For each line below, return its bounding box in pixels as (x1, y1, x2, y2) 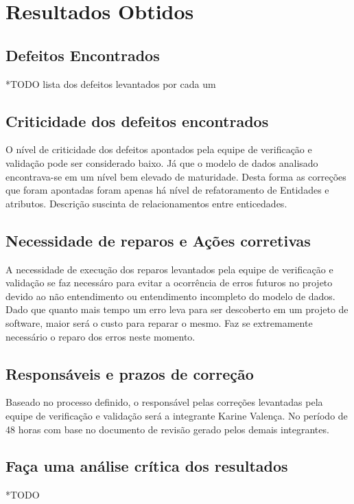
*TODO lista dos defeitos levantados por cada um (5, 76, 216, 91)
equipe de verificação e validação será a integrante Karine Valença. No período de (5, 408, 348, 422)
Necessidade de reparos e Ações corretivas (5, 229, 311, 251)
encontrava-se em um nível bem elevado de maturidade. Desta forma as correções (5, 169, 346, 183)
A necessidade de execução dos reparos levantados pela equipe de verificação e (5, 262, 333, 276)
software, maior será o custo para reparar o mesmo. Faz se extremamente (5, 315, 313, 330)
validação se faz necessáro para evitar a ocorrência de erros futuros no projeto (5, 275, 333, 290)
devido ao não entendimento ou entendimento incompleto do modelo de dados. (5, 288, 335, 303)
